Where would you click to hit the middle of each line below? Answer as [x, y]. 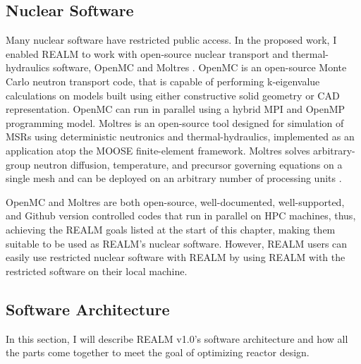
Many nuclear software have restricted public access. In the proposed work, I [171, 40]
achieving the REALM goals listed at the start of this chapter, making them [171, 229]
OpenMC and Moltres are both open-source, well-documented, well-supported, [175, 201]
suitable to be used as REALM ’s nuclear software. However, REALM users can [177, 243]
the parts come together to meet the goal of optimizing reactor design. [158, 352]
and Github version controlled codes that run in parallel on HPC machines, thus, [181, 216]
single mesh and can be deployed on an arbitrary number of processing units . [174, 178]
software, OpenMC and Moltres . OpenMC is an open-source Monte [200, 67]
